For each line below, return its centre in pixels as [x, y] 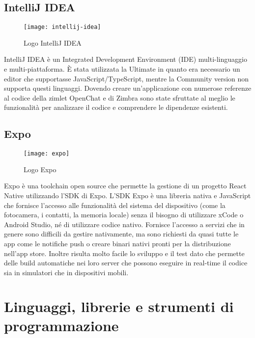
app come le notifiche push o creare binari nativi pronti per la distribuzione [117, 244]
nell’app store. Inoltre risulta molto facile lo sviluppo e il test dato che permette [124, 253]
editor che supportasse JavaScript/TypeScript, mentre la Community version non [127, 78]
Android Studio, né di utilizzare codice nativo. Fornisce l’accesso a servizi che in [124, 224]
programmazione [61, 325]
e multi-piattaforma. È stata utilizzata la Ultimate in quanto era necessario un [122, 69]
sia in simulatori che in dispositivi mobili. [66, 272]
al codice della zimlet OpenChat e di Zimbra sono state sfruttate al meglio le [120, 97]
